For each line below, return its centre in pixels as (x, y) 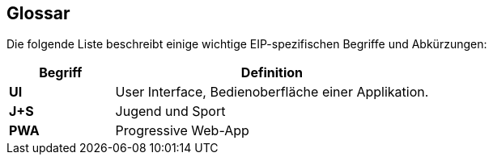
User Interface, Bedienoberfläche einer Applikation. (272, 92)
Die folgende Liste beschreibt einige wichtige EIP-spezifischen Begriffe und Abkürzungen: (247, 44)
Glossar (38, 13)
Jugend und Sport (170, 111)
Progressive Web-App (182, 131)
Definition (272, 73)
